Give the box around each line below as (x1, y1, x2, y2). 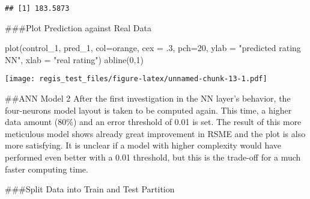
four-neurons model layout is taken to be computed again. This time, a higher (5, 103, 292, 116)
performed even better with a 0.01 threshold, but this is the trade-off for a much (5, 151, 301, 164)
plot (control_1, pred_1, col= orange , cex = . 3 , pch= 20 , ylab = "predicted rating (5, 41, 301, 54)
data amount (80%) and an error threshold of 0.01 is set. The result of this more (5, 115, 302, 128)
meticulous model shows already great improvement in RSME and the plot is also (5, 127, 306, 139)
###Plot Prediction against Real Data (5, 21, 151, 34)
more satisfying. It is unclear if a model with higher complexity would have (5, 139, 282, 152)
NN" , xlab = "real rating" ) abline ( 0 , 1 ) (5, 53, 144, 66)
